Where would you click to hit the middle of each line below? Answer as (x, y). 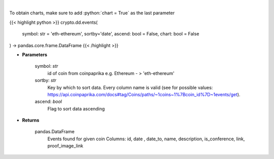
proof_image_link (65, 146)
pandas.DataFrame (55, 132)
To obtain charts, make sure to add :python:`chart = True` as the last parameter (92, 13)
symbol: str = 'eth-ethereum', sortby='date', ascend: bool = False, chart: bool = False (111, 34)
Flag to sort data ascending (76, 108)
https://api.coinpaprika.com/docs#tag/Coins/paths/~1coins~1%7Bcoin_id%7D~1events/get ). (144, 94)
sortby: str (46, 81)
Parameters (35, 54)
